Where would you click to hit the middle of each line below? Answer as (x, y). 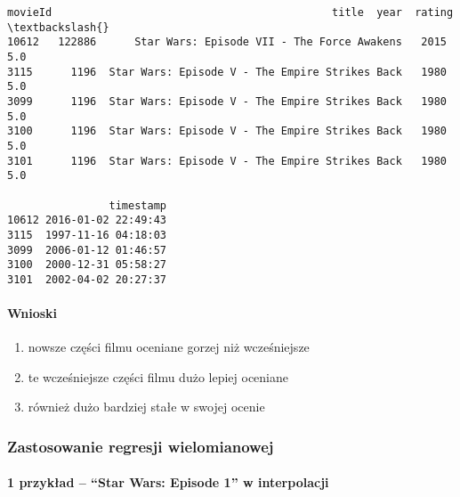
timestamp (137, 205)
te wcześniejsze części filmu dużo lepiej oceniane (158, 376)
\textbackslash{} (58, 27)
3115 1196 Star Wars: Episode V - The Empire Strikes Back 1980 (227, 72)
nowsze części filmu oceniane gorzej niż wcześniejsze (169, 347)
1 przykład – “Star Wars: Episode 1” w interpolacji (168, 482)
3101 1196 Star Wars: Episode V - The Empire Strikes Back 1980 (227, 161)
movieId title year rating (230, 12)
